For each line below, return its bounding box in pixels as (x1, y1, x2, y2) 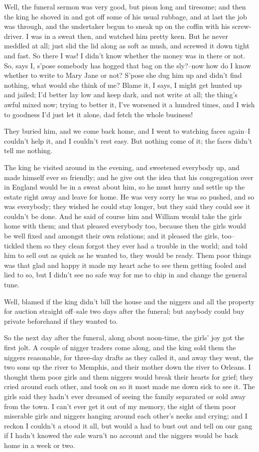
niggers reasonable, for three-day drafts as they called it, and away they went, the (4, 352, 254, 362)
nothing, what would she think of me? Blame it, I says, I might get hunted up (4, 79, 242, 90)
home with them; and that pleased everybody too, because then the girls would (4, 221, 247, 231)
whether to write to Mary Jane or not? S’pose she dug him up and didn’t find (4, 70, 242, 80)
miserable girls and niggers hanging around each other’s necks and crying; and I (4, 411, 248, 421)
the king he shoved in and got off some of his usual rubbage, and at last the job (4, 11, 247, 21)
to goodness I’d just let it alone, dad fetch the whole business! (4, 109, 193, 119)
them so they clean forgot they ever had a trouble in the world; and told (26, 240, 248, 250)
